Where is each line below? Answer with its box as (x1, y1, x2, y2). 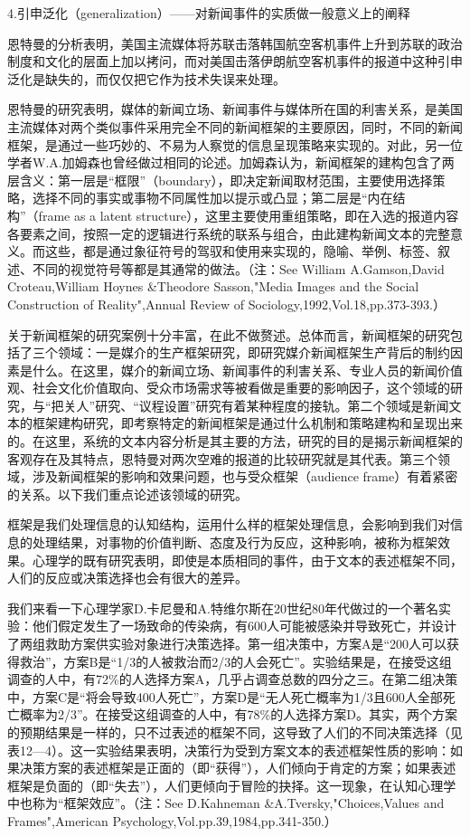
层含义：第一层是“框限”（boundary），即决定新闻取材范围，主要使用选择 (7, 170, 433, 189)
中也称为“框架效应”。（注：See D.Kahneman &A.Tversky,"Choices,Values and (7, 793, 445, 812)
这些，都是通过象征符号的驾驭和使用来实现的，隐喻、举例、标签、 (44, 242, 437, 261)
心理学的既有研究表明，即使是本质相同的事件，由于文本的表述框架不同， (32, 550, 463, 569)
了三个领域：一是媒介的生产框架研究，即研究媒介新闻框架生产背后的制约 (19, 343, 450, 362)
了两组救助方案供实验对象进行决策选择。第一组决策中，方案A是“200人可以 (7, 634, 447, 652)
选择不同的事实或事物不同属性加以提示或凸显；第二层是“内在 (32, 188, 393, 207)
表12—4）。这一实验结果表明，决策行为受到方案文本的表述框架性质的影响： (7, 740, 450, 759)
